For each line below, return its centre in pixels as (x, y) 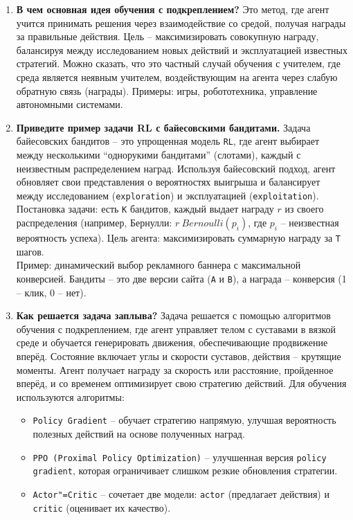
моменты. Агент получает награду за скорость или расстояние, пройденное (175, 369)
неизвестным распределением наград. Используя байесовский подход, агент (176, 168)
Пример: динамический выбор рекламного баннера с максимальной (159, 265)
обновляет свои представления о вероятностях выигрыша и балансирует (168, 182)
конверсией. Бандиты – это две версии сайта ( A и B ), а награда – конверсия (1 (181, 278)
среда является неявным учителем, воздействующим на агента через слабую (177, 77)
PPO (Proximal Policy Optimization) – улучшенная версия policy (180, 457)
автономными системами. (70, 104)
